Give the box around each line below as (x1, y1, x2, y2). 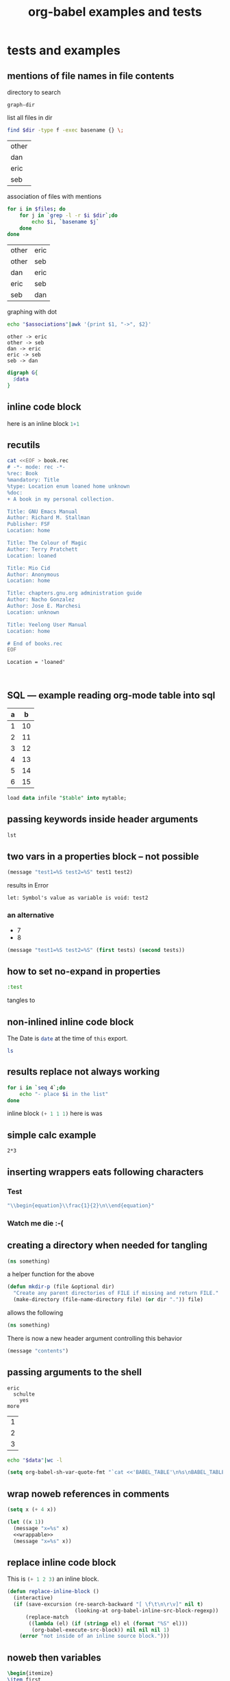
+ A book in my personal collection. (7, 495, 115, 503)
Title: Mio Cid (7, 564, 51, 571)
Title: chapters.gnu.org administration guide (7, 590, 142, 597)
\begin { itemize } (7, 1670, 53, 1677)
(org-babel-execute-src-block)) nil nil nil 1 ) (31, 1626, 170, 1633)
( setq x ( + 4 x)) (7, 1506, 57, 1513)
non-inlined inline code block (7, 1016, 134, 1027)
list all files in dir (7, 114, 53, 121)
